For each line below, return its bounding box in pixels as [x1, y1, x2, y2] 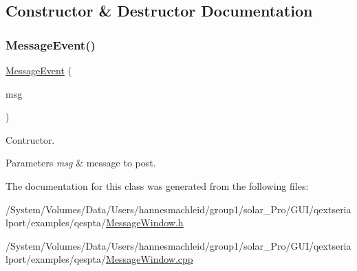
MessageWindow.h [106, 215, 184, 230]
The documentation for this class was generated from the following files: [6, 178, 309, 193]
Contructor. [6, 132, 55, 147]
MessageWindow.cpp [106, 252, 193, 266]
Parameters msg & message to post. [6, 155, 156, 170]
